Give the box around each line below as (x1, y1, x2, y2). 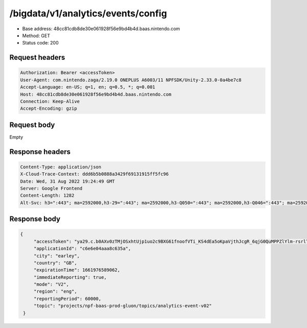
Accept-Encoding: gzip (20, 105, 77, 112)
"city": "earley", (33, 253, 80, 258)
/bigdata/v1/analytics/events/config (9, 8, 167, 19)
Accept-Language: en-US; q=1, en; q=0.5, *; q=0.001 (20, 84, 156, 90)
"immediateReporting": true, (33, 274, 107, 280)
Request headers (9, 53, 65, 62)
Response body (9, 215, 61, 224)
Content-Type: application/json (20, 164, 102, 170)
